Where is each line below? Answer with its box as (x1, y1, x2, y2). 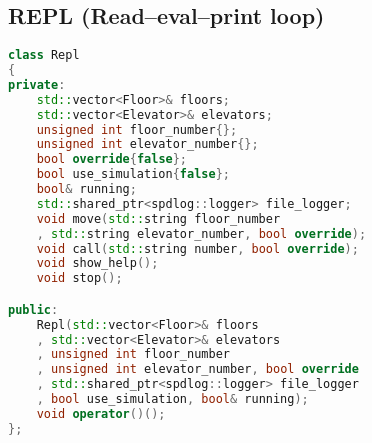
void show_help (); (36, 256, 159, 271)
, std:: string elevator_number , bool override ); (36, 226, 367, 241)
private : (8, 77, 66, 92)
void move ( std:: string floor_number (36, 211, 281, 226)
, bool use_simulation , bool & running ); (36, 392, 309, 407)
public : (8, 302, 59, 317)
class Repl (8, 48, 80, 63)
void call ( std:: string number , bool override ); (36, 241, 359, 256)
